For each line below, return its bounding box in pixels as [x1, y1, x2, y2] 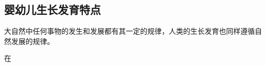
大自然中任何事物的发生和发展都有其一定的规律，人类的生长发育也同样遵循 [4, 26, 255, 36]
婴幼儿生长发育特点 [4, 2, 101, 17]
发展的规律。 [11, 35, 54, 46]
